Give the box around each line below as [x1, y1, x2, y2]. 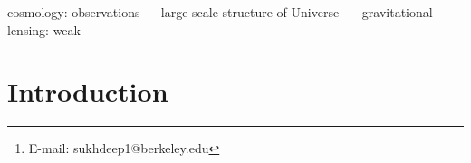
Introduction [7, 73, 168, 110]
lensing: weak [7, 20, 81, 39]
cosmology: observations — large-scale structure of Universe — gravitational [7, 3, 433, 21]
